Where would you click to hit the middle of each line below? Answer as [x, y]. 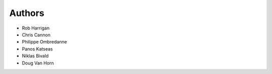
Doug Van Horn [38, 63]
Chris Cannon [36, 34]
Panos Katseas [37, 49]
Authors [27, 13]
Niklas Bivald [35, 56]
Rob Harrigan [36, 28]
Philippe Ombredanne [45, 42]
